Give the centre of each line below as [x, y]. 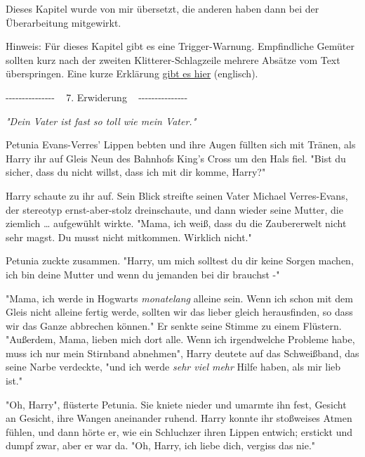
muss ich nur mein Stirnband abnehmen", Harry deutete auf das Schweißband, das [182, 353]
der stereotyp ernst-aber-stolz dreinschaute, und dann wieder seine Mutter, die [174, 209]
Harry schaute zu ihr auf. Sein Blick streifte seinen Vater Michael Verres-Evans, [177, 195]
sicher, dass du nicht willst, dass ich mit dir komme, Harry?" [136, 172]
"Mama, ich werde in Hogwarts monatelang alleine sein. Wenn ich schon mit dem [179, 298]
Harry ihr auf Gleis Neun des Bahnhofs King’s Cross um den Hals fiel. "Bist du [176, 158]
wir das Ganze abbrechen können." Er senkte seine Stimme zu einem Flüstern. [174, 325]
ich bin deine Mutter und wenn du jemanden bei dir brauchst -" [143, 274]
